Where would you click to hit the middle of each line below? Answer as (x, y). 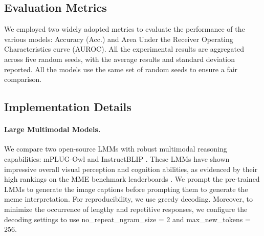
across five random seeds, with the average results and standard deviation (120, 59)
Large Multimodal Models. (52, 129)
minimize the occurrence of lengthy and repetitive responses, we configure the (126, 209)
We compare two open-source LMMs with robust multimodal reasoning (116, 149)
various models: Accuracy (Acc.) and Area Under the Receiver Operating (119, 39)
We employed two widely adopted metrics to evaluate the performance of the (125, 29)
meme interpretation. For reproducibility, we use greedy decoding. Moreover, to (128, 199)
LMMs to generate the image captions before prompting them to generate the (126, 189)
